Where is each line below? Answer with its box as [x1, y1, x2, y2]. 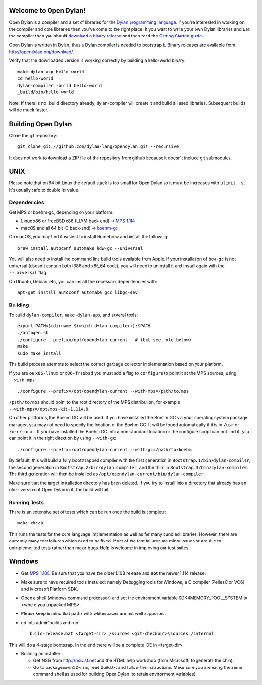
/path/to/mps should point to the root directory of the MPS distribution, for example [9, 399, 180, 405]
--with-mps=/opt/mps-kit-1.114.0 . [9, 406, 90, 412]
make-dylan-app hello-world [17, 69, 84, 74]
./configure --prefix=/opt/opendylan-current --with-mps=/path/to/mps [17, 388, 189, 394]
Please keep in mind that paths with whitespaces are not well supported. [21, 611, 166, 616]
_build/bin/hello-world [17, 90, 74, 95]
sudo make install [17, 350, 62, 356]
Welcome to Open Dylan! [9, 6, 86, 15]
